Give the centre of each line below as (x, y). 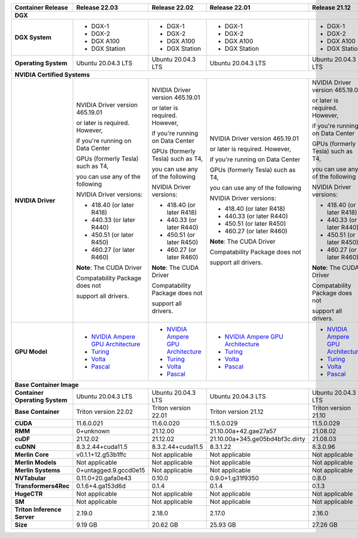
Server (24, 517)
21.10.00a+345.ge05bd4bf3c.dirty (257, 439)
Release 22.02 (173, 7)
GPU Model (31, 351)
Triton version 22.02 (105, 412)
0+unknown (93, 431)
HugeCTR (29, 494)
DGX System (33, 37)
